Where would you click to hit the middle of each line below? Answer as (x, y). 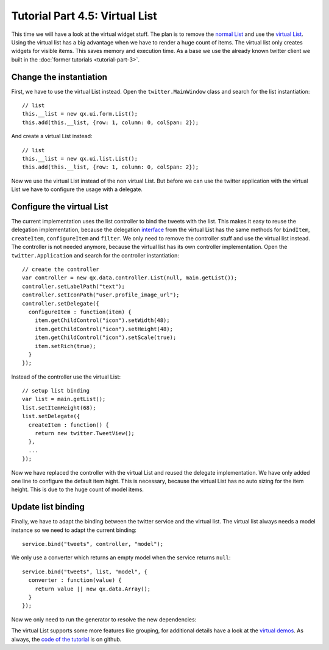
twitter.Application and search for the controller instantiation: (95, 255)
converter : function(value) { (75, 580)
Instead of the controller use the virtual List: (66, 377)
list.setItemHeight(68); (59, 407)
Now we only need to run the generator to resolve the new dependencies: (104, 619)
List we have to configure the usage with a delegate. (77, 189)
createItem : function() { (69, 425)
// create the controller (61, 269)
